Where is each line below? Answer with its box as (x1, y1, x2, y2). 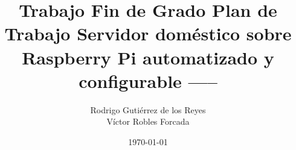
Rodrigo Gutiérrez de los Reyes (90, 103, 206, 116)
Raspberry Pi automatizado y (22, 45, 274, 69)
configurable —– (79, 68, 217, 93)
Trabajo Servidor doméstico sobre (4, 21, 292, 46)
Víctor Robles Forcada (106, 115, 190, 128)
